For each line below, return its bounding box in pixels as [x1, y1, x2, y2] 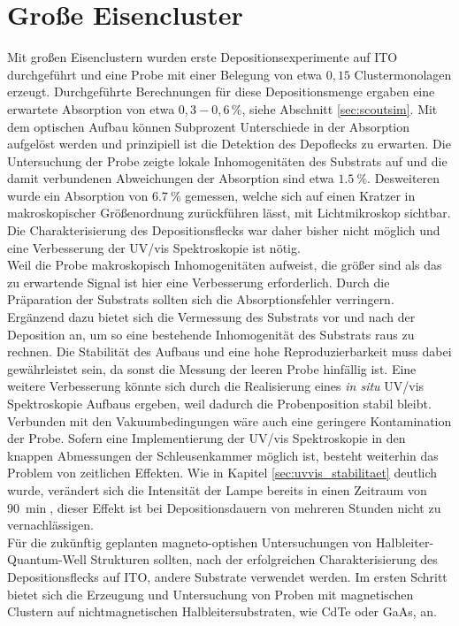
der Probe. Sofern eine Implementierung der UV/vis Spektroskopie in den [7, 429, 406, 447]
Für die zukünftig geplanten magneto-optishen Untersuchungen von [7, 532, 372, 551]
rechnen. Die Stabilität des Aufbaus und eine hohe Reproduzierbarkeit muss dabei [7, 342, 452, 361]
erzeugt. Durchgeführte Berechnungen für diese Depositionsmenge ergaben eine [7, 82, 435, 101]
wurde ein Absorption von [7, 186, 149, 204]
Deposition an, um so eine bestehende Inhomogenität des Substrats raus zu [7, 324, 415, 343]
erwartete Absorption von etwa [7, 99, 175, 118]
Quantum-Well [7, 550, 87, 569]
